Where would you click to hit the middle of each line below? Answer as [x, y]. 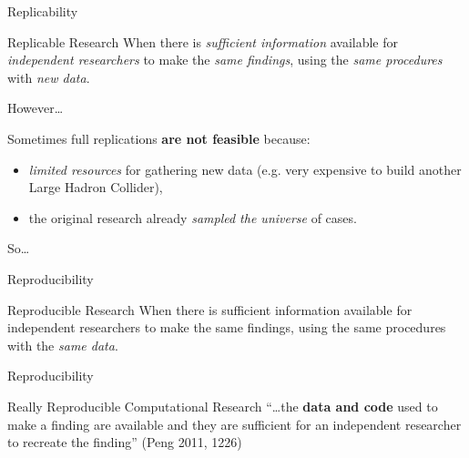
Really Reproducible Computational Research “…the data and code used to [223, 406]
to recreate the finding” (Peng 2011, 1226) [125, 442]
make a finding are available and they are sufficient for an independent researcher [234, 424]
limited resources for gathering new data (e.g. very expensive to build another [245, 169]
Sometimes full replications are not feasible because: [159, 138]
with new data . [49, 77]
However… [36, 108]
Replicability [43, 11]
